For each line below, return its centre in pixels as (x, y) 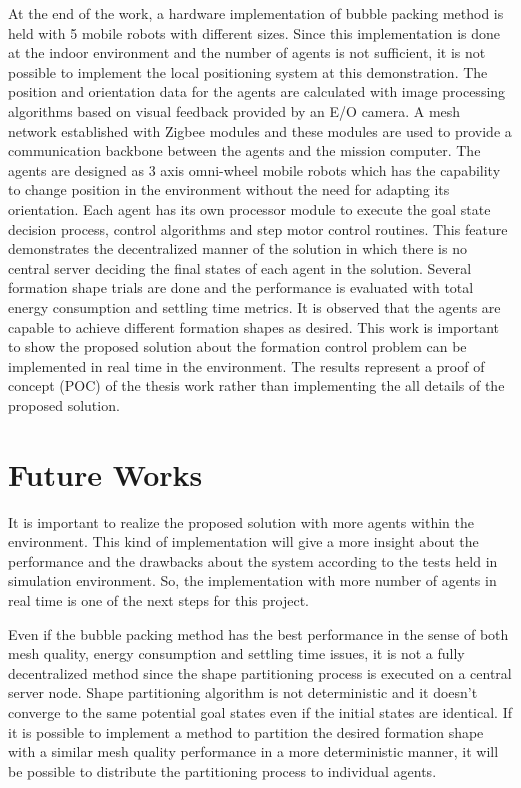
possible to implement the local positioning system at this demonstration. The (248, 71)
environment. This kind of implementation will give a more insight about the (243, 541)
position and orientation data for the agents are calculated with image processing (257, 91)
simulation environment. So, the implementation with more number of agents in (252, 580)
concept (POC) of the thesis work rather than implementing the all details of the (256, 385)
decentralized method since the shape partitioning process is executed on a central (260, 672)
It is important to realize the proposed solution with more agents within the (241, 521)
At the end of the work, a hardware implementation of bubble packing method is (256, 13)
